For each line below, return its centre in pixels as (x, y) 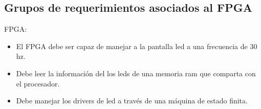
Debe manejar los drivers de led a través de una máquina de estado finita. (132, 101)
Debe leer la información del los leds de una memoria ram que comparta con (136, 73)
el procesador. (38, 83)
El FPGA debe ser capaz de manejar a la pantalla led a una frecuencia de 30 (137, 46)
